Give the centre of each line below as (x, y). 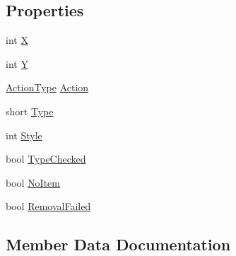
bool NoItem (33, 182)
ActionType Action (47, 87)
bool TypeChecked (46, 159)
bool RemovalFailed (48, 206)
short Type (30, 111)
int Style (24, 135)
